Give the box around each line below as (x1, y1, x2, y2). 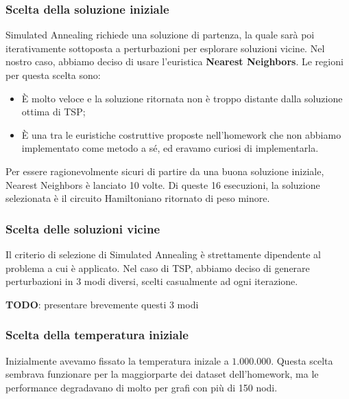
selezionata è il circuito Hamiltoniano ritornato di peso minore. (5, 191, 270, 205)
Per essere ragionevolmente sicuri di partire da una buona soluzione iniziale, (5, 163, 324, 178)
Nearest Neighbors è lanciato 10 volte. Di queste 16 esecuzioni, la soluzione (5, 177, 320, 192)
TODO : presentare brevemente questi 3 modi (5, 297, 199, 311)
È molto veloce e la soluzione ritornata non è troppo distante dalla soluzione (21, 91, 343, 105)
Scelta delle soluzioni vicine (5, 220, 160, 237)
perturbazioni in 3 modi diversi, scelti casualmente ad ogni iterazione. (5, 274, 298, 288)
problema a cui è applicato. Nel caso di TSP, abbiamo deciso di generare (5, 260, 310, 275)
